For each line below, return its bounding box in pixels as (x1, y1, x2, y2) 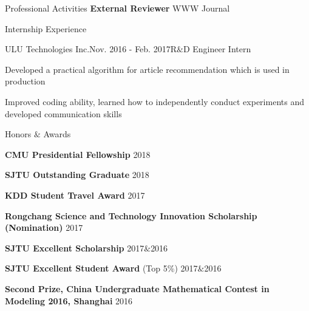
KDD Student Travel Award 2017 (5, 188, 145, 201)
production (5, 75, 46, 87)
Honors (5, 128, 32, 140)
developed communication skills (5, 107, 122, 120)
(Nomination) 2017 (5, 221, 83, 234)
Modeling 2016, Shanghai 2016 (5, 294, 133, 307)
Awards (43, 128, 71, 140)
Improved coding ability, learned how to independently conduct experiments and (5, 95, 304, 108)
